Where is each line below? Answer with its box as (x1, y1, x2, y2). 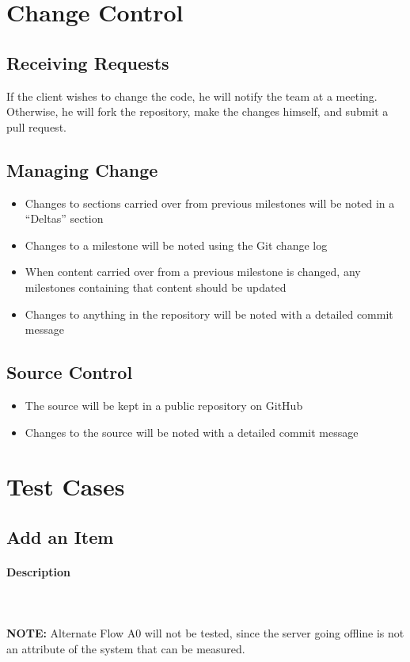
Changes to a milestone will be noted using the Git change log (25, 236, 328, 253)
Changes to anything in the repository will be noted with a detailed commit (25, 305, 393, 322)
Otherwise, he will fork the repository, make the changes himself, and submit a (6, 103, 389, 120)
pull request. (6, 118, 66, 135)
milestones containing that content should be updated (25, 278, 287, 295)
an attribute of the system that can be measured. (6, 640, 245, 656)
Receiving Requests (6, 50, 169, 75)
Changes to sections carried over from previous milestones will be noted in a (25, 194, 395, 211)
